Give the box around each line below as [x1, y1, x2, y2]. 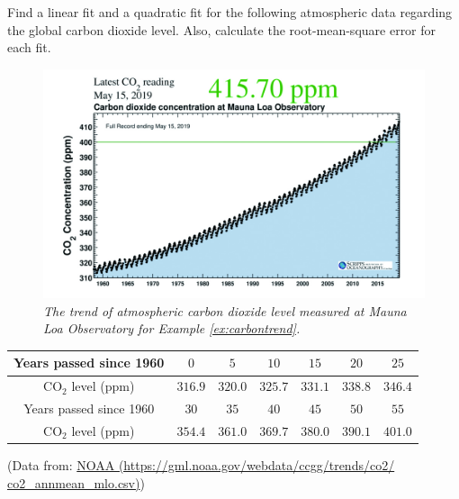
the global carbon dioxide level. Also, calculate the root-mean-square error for [7, 20, 436, 39]
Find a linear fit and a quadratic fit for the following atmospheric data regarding [7, 3, 453, 21]
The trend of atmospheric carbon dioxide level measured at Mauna [43, 301, 407, 320]
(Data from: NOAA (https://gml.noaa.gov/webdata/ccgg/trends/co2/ [7, 456, 395, 475]
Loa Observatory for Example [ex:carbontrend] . [43, 319, 301, 338]
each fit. [7, 38, 51, 57]
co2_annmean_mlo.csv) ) [7, 473, 145, 492]
